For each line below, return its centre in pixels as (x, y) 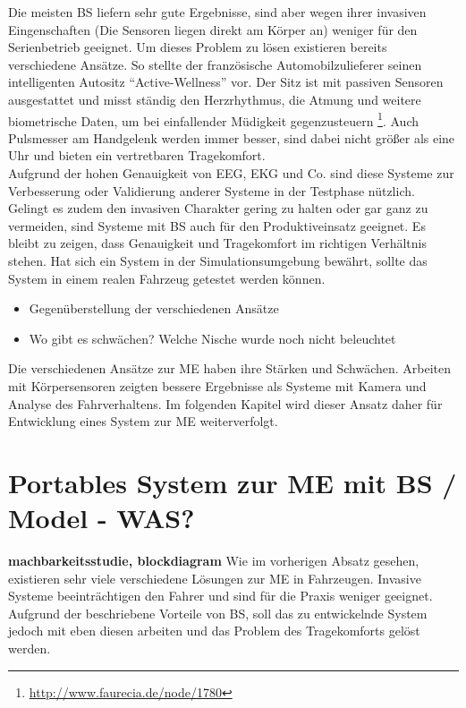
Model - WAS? (102, 518)
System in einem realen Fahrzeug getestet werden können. (167, 278)
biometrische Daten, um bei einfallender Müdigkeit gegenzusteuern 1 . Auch (213, 119)
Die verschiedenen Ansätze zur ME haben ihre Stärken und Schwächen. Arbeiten (230, 368)
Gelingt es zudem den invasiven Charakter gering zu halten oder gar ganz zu (218, 208)
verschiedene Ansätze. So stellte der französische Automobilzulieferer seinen (215, 64)
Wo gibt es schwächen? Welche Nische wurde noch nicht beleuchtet (212, 338)
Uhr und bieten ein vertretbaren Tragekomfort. (137, 155)
